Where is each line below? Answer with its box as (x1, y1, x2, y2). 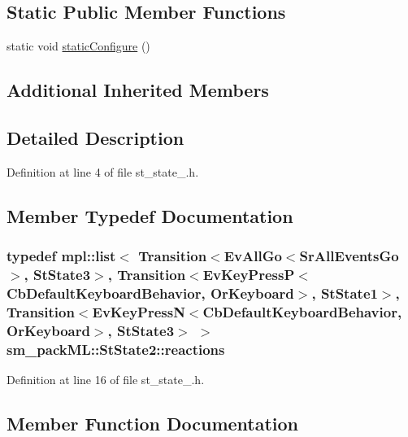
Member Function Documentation (7, 410, 299, 435)
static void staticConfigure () (7, 37, 150, 55)
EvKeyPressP (202, 264, 295, 284)
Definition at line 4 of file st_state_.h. (7, 163, 199, 180)
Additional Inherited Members (7, 77, 269, 103)
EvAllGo (224, 246, 282, 266)
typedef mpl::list (7, 246, 116, 266)
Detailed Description (7, 125, 184, 150)
